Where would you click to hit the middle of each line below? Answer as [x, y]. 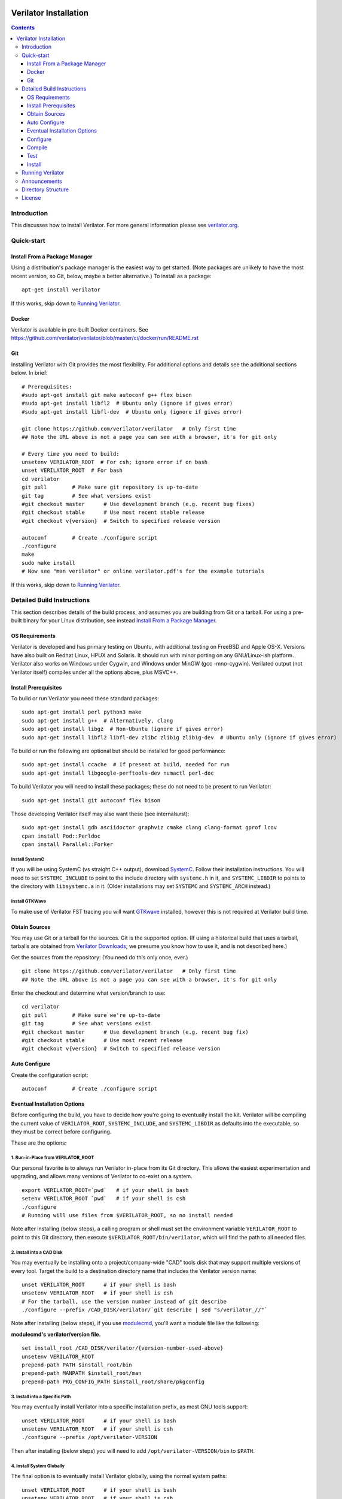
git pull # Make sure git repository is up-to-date [110, 487]
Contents [23, 28]
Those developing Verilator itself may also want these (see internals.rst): [100, 814]
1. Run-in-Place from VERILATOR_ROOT [53, 1158]
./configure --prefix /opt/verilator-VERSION [90, 1437]
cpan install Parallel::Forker [68, 845]
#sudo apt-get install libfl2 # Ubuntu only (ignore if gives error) [127, 404]
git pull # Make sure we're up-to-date [91, 1015]
